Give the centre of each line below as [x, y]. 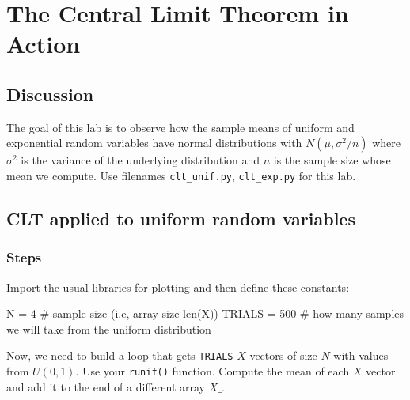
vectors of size [283, 355]
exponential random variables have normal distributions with [154, 143]
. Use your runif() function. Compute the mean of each [213, 371]
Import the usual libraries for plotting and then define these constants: [178, 287]
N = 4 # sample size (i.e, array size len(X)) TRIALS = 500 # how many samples [205, 313]
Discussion [50, 94]
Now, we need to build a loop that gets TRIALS [120, 355]
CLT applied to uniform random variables [181, 218]
